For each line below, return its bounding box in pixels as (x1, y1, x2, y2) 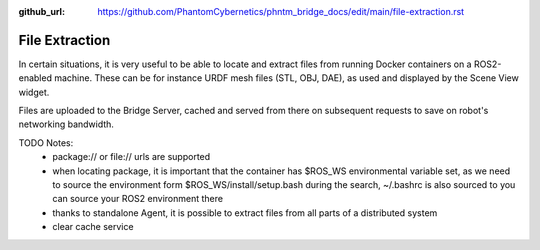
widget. (18, 86, 50, 98)
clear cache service (52, 221, 134, 233)
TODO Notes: (18, 136, 74, 149)
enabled (18, 72, 52, 84)
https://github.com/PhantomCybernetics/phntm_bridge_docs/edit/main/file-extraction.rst (97, 6, 465, 17)
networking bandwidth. (18, 118, 115, 130)
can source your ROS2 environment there (52, 193, 224, 205)
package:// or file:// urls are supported (52, 151, 211, 163)
